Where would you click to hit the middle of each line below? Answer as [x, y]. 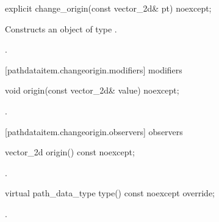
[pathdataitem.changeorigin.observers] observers [94, 131]
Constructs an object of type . [61, 28]
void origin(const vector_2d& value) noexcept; [92, 90]
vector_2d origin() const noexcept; [70, 152]
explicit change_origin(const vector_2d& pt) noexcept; [108, 8]
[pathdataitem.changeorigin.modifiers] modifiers [94, 69]
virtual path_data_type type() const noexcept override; [110, 193]
